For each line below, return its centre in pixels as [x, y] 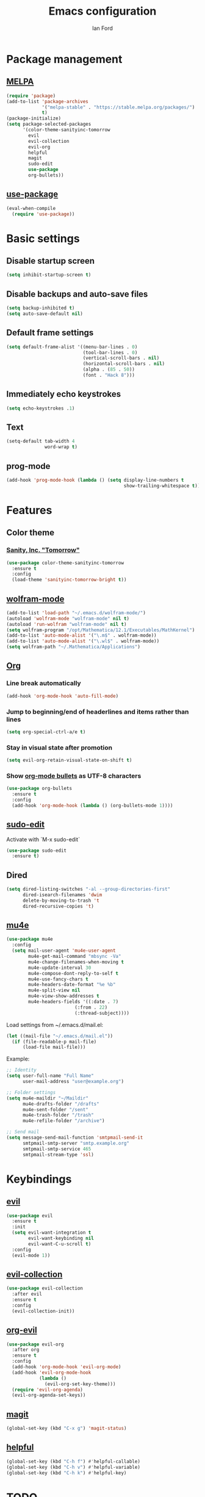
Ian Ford [103, 28]
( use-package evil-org [35, 1344]
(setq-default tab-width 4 [41, 441]
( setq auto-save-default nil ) [45, 314]
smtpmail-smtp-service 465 [57, 1149]
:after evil [27, 1294]
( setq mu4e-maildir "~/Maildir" [47, 1098]
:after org [26, 1350]
